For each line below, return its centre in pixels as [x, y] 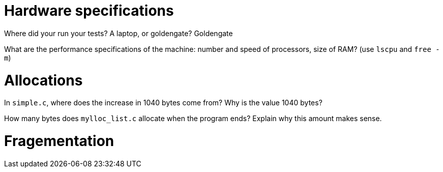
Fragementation [59, 141]
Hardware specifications [89, 11]
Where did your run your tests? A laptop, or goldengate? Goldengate [119, 33]
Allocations [43, 80]
